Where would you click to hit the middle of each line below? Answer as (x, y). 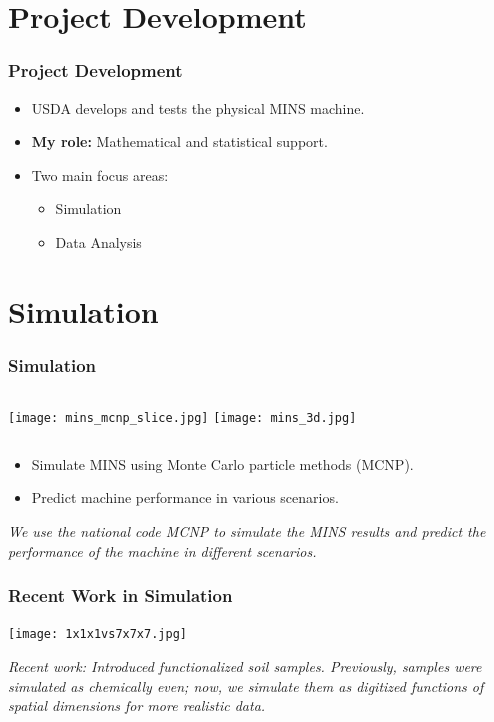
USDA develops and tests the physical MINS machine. (198, 107)
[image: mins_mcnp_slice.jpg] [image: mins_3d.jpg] (182, 418)
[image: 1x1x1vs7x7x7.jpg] (97, 634)
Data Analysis (98, 241)
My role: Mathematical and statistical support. (179, 141)
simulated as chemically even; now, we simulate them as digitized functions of (246, 685)
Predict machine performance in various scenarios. (185, 497)
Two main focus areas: (100, 174)
